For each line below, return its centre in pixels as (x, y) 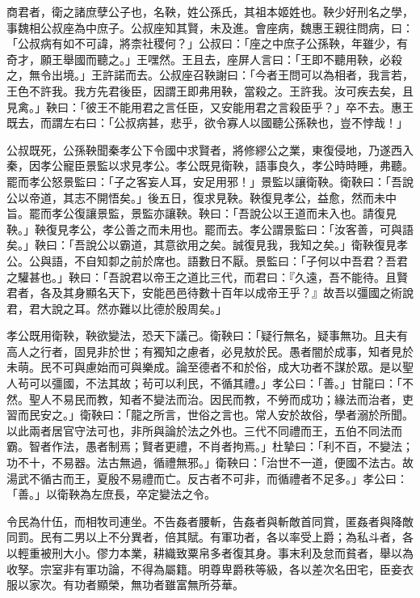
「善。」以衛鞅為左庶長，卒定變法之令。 (111, 494)
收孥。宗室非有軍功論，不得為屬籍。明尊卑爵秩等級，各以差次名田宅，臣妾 (204, 568)
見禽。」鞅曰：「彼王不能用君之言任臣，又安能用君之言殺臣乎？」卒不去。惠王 (210, 106)
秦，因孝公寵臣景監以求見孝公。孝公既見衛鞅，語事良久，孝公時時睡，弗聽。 (210, 165)
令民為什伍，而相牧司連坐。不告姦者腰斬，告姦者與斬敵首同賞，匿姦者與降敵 (210, 521)
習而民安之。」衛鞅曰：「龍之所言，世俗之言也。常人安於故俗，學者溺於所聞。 (210, 415)
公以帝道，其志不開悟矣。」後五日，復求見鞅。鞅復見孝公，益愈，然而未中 (202, 197)
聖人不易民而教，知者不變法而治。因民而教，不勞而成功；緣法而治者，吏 (221, 399)
